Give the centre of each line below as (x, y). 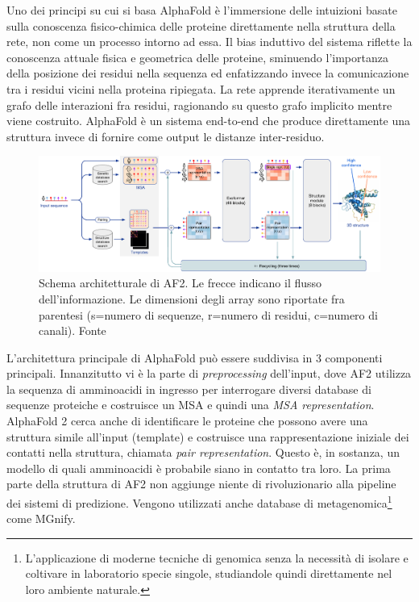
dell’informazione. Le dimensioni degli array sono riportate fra (192, 298)
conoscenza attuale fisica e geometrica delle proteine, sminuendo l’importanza (197, 57)
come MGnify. (41, 518)
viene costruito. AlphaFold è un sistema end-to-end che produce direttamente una (209, 121)
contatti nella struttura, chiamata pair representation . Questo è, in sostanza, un (203, 452)
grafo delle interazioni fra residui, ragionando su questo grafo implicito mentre (199, 105)
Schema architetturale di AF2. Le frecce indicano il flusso (180, 283)
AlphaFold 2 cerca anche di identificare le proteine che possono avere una (187, 421)
